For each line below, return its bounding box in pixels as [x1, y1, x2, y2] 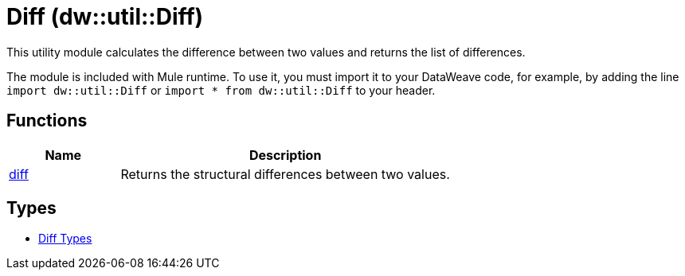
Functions [6, 111, 88, 131]
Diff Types [38, 231, 92, 246]
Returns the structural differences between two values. [120, 165, 450, 182]
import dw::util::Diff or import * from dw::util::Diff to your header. [6, 83, 436, 97]
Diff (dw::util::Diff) [6, 3, 204, 30]
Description [249, 146, 322, 163]
